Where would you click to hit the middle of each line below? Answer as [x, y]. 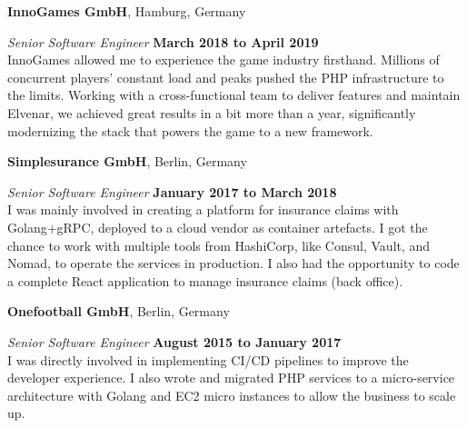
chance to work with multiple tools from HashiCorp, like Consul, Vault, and [219, 245]
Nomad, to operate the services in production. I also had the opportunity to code [233, 263]
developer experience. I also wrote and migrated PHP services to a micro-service [231, 378]
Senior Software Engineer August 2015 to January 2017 [174, 341]
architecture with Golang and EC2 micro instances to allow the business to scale [232, 395]
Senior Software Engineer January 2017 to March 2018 [172, 191]
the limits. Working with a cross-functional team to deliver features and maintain [234, 95]
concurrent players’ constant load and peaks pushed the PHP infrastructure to [226, 77]
